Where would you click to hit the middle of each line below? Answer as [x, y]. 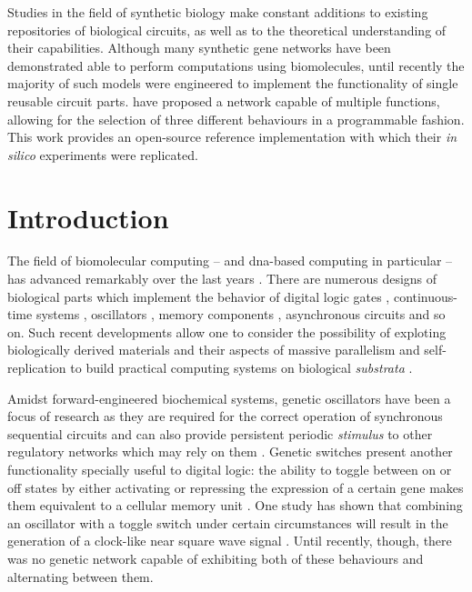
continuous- [425, 296]
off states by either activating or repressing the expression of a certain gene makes [236, 487]
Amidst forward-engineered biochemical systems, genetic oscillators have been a [229, 398]
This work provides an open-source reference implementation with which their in [232, 137]
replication [37, 368]
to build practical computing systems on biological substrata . [241, 368]
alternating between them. [80, 576]
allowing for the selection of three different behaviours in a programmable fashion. [236, 119]
